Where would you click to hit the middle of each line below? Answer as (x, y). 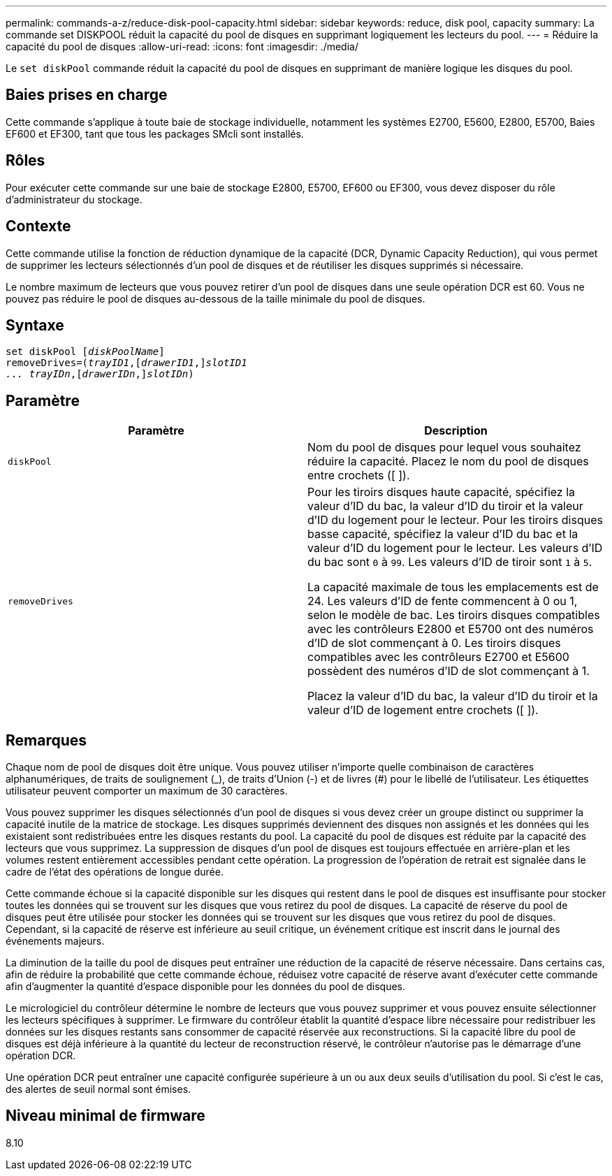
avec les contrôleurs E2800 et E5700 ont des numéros (451, 629)
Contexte (38, 226)
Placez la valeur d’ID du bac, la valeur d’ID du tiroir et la (453, 696)
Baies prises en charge (87, 95)
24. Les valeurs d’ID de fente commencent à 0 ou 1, (443, 601)
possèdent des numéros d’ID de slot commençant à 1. (449, 671)
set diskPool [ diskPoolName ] (85, 352)
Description (456, 431)
